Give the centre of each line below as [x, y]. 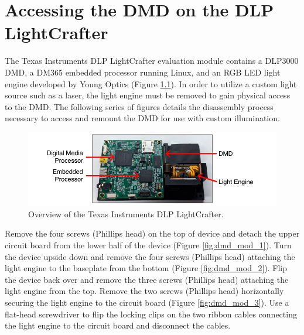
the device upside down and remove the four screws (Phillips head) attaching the [150, 256]
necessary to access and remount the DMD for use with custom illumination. [142, 118]
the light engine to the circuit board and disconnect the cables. [118, 325]
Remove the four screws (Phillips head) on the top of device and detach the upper [152, 233]
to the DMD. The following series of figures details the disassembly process [139, 106]
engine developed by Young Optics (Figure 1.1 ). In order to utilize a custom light [151, 83]
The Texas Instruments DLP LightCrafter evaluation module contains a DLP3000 [152, 61]
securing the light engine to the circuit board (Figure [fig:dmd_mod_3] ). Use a [147, 302]
